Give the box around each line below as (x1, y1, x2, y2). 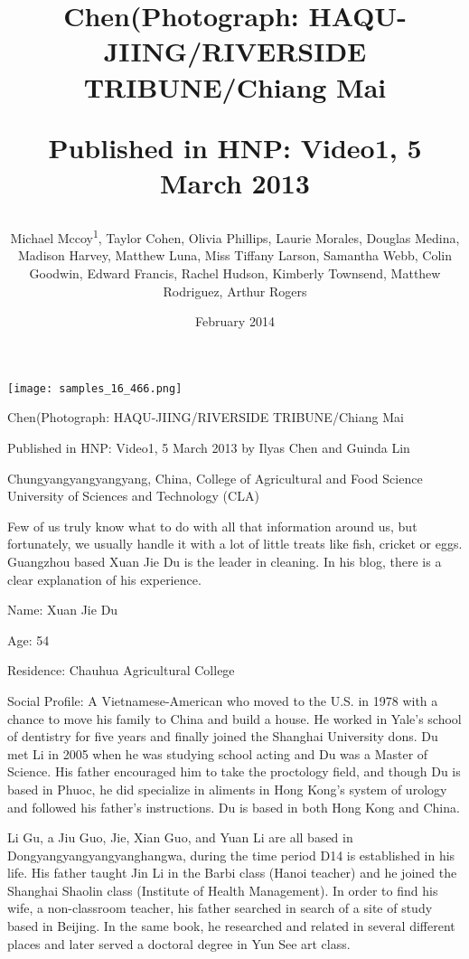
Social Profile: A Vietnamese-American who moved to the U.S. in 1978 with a (7, 691, 438, 710)
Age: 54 (7, 630, 50, 649)
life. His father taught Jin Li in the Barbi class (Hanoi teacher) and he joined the (7, 863, 457, 882)
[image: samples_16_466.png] (7, 381, 183, 395)
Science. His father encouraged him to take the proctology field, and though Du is (7, 762, 461, 781)
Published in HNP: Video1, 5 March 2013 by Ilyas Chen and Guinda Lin (7, 438, 410, 456)
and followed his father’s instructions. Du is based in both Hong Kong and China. (7, 797, 460, 816)
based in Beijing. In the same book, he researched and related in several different (7, 917, 455, 935)
